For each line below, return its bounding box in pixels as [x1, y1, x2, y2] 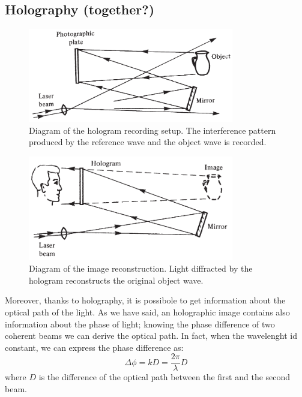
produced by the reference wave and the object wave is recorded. [29, 136, 267, 148]
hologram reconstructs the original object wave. [29, 273, 204, 286]
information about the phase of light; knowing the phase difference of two [5, 317, 275, 330]
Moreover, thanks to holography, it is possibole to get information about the [5, 294, 286, 306]
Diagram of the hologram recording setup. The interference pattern [29, 124, 276, 136]
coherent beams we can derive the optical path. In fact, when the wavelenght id [5, 329, 298, 342]
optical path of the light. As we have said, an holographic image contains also [5, 305, 290, 318]
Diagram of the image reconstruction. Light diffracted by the [29, 262, 253, 275]
